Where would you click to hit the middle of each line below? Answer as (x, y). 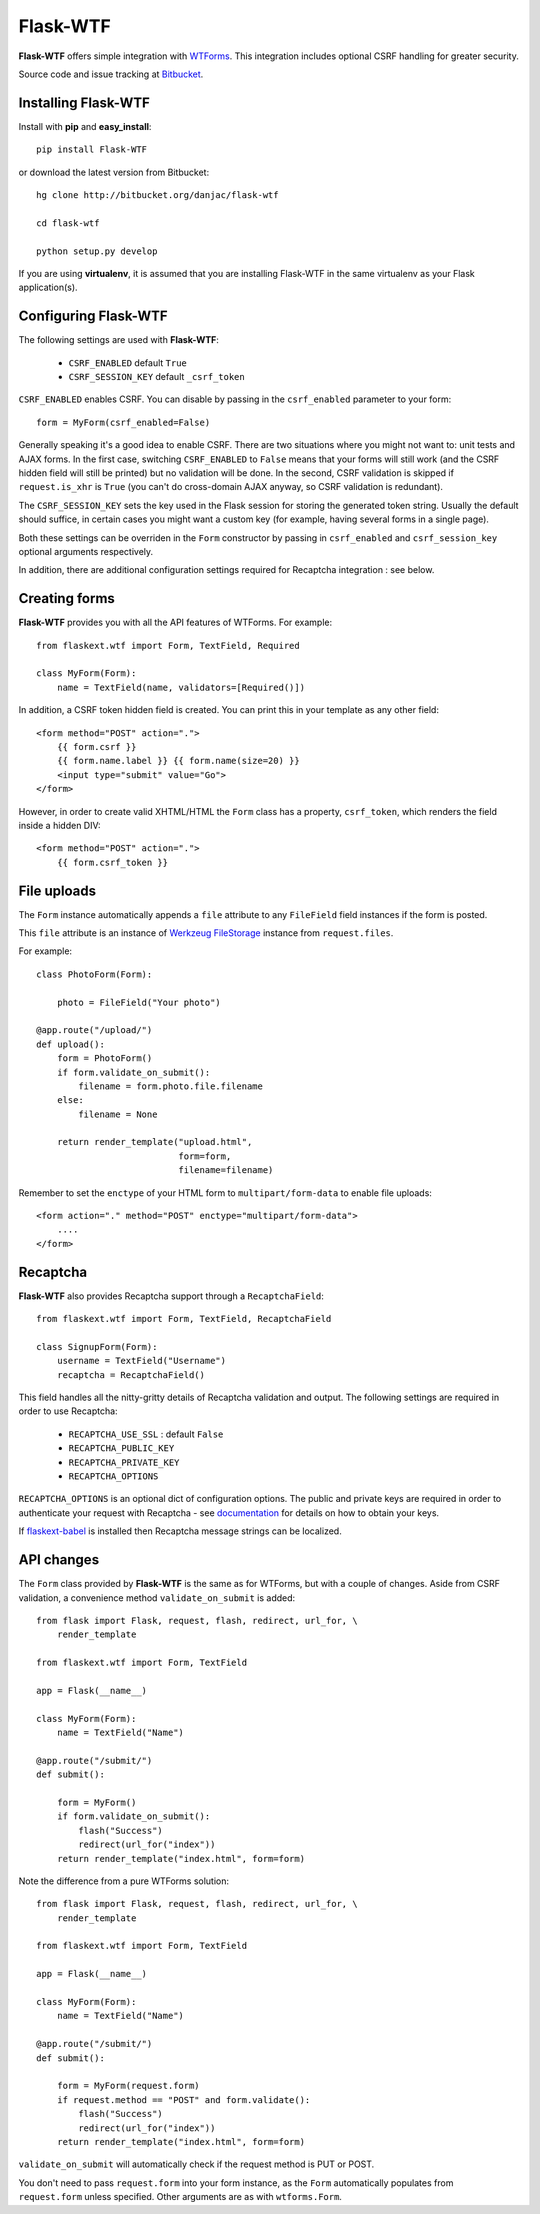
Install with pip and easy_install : (85, 126)
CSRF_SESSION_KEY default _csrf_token (156, 377)
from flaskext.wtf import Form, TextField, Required (168, 645)
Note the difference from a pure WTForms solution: (124, 1881)
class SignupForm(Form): (97, 1346)
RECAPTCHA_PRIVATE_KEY (124, 1462)
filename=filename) (226, 1170)
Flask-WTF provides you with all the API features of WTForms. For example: (175, 622)
